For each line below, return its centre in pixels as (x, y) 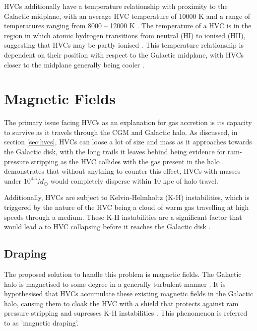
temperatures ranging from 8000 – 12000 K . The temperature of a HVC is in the (128, 26)
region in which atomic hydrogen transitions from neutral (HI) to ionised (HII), (125, 35)
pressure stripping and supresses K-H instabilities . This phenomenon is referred (126, 313)
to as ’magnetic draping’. (41, 322)
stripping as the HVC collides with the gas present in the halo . (128, 161)
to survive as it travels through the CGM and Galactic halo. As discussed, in (121, 132)
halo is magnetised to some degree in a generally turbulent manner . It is (115, 284)
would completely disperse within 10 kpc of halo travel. (134, 180)
